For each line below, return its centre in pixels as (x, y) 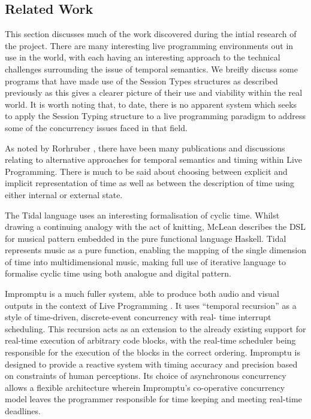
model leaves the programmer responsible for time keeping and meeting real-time (153, 399)
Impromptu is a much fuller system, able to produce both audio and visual (142, 294)
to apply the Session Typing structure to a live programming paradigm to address (155, 116)
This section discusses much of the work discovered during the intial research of (151, 34)
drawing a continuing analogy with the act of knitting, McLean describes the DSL (155, 227)
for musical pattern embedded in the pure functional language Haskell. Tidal (146, 238)
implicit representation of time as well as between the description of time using (150, 183)
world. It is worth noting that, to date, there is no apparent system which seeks (151, 104)
